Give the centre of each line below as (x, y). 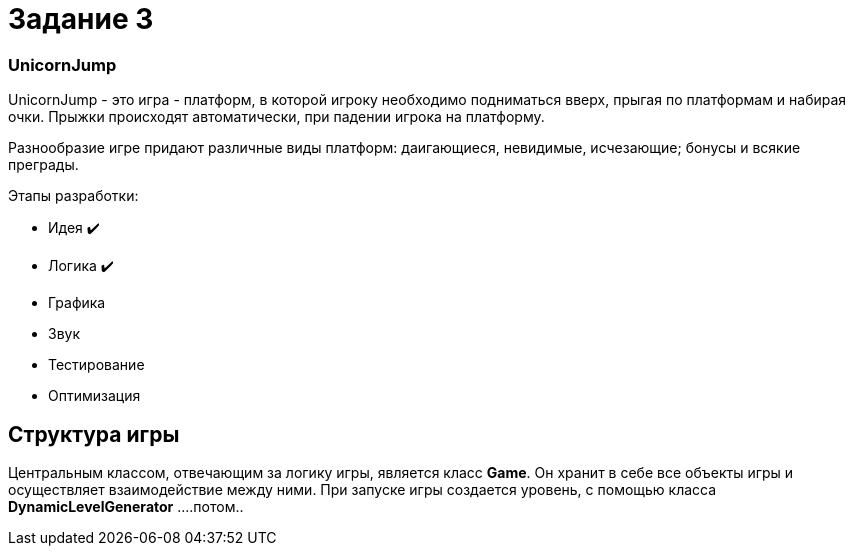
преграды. (43, 165)
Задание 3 (81, 19)
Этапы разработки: (73, 196)
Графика (77, 303)
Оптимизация (94, 396)
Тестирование (96, 365)
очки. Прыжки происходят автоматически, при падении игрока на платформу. (276, 117)
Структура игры (94, 434)
